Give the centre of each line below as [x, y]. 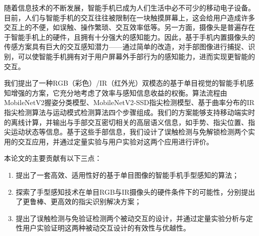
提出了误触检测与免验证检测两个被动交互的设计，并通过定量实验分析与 [131, 218]
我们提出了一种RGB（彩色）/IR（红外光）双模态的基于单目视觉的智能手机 [126, 83]
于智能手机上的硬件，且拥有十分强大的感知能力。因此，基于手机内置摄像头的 [129, 37]
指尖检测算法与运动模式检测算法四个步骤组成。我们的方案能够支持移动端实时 [129, 112]
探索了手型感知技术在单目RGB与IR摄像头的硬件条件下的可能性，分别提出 [135, 191]
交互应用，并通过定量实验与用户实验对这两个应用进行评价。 [115, 141]
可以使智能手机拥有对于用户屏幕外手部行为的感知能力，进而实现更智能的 [136, 56]
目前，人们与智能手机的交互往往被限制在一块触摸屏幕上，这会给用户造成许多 [129, 17]
